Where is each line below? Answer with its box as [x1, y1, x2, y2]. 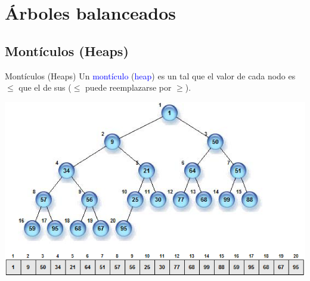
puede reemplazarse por [85, 81, 172, 94]
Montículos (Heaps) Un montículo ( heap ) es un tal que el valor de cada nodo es [5, 69, 296, 82]
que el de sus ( [18, 81, 72, 94]
